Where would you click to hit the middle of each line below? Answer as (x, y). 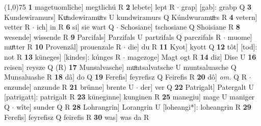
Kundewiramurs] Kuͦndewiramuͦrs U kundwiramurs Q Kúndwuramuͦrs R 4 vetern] (131, 17)
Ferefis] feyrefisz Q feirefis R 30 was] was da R (77, 117)
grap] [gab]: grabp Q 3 (216, 7)
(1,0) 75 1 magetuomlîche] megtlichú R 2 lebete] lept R (89, 7)
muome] (240, 36)
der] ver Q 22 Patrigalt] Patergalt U (197, 86)
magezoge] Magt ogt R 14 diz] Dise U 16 (192, 56)
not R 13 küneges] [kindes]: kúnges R (62, 56)
